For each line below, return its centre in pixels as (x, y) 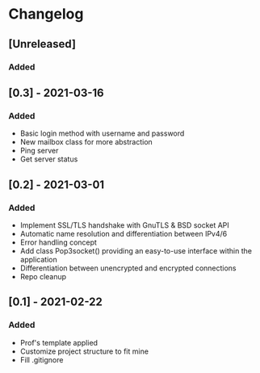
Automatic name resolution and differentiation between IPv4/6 (124, 233)
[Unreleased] (42, 44)
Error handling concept (58, 242)
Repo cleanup (43, 276)
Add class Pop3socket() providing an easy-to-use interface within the (136, 250)
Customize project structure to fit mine (84, 351)
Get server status (49, 159)
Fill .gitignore (42, 359)
